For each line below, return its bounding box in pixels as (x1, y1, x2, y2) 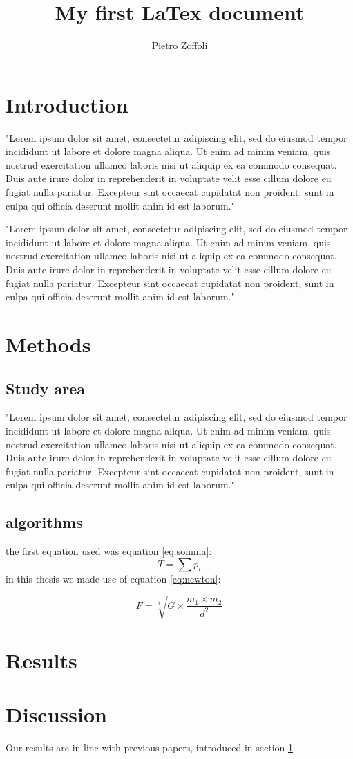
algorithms (6, 511, 83, 533)
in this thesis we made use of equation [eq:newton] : (6, 571, 221, 585)
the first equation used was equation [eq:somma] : (6, 544, 212, 558)
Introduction (6, 90, 128, 118)
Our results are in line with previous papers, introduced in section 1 (6, 740, 293, 755)
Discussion (6, 700, 107, 729)
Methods (6, 329, 91, 358)
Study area (6, 377, 85, 399)
